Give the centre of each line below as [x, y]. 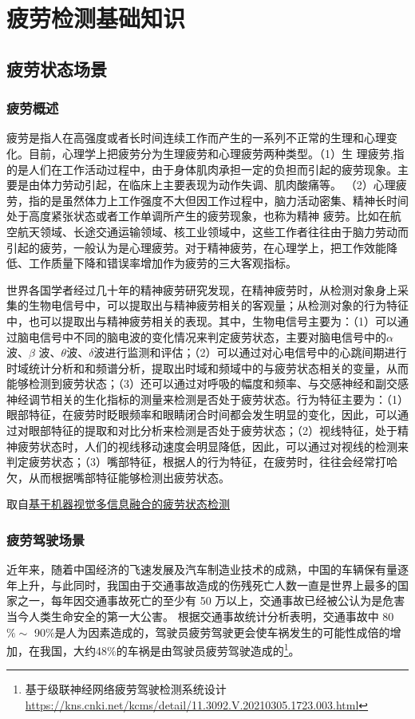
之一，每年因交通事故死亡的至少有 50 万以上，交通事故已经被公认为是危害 [211, 600]
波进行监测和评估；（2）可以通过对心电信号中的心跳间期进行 [250, 352]
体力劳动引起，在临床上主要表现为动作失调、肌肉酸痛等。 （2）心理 [217, 185]
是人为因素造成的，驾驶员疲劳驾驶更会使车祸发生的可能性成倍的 [222, 632]
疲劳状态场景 [57, 68]
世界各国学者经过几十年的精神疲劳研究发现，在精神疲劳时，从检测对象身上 [202, 289]
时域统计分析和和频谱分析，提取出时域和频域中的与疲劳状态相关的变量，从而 [207, 367]
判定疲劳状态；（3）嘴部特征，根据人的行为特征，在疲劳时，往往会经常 [191, 462]
